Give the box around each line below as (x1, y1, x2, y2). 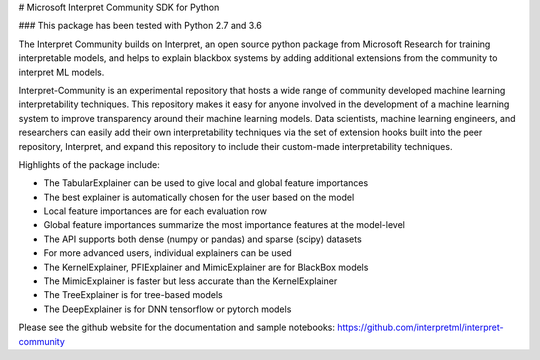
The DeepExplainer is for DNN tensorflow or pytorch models (43, 303, 292, 315)
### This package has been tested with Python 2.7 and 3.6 (18, 20, 262, 32)
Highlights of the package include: (18, 158, 160, 170)
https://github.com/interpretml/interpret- (336, 321, 504, 334)
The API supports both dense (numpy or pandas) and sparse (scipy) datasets (43, 233, 362, 245)
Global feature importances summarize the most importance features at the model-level (43, 219, 405, 231)
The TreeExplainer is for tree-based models (43, 289, 224, 301)
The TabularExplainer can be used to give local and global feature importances (43, 177, 369, 189)
